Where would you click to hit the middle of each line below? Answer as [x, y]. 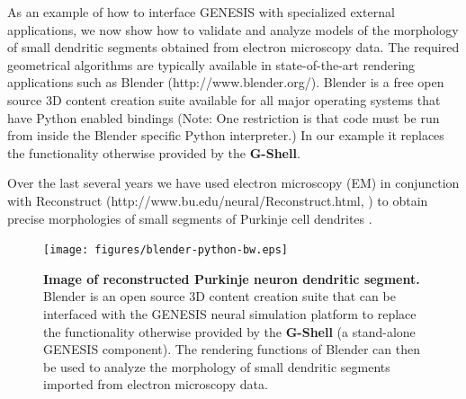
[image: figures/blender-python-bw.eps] [166, 250]
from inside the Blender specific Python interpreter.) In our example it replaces [226, 135]
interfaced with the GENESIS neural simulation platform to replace [230, 313]
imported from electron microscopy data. [156, 384]
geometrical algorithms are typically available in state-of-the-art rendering [211, 64]
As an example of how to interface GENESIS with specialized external [201, 12]
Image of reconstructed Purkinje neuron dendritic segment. [232, 278]
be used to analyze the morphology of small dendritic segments [217, 366]
